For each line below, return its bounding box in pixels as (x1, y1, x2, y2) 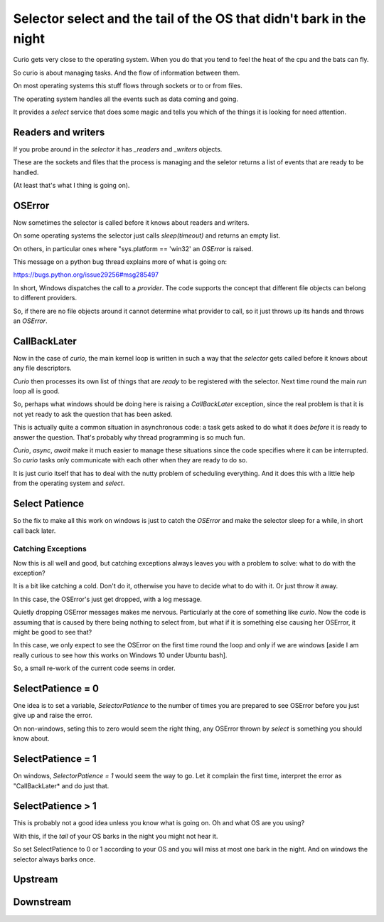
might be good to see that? (13, 628, 92, 636)
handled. (13, 168, 39, 176)
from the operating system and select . (13, 479, 125, 487)
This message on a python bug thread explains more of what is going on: (13, 258, 228, 266)
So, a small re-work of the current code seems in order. (13, 664, 176, 672)
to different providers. (13, 294, 78, 302)
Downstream (13, 896, 72, 908)
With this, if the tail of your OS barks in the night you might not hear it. (13, 832, 218, 840)
